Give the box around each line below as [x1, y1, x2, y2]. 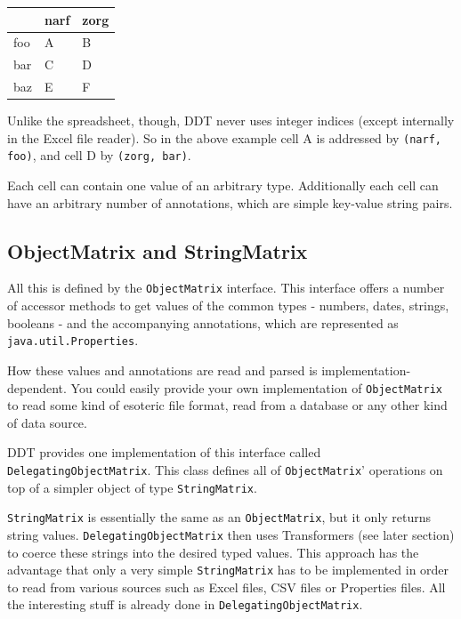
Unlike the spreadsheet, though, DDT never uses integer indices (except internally [7, 111, 455, 130]
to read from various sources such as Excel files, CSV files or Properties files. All [7, 577, 446, 596]
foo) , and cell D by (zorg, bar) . [7, 146, 191, 165]
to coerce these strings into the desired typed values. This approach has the [7, 543, 419, 561]
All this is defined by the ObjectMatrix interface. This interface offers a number [7, 278, 445, 297]
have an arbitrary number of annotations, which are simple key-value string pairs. [7, 193, 453, 212]
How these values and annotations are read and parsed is [7, 360, 318, 379]
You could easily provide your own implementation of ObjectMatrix [70, 378, 442, 397]
